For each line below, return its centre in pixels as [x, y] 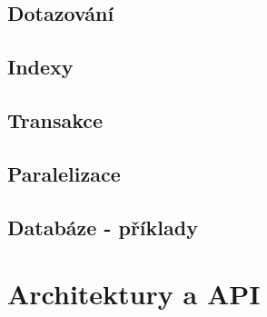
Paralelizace [64, 173]
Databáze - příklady [103, 227]
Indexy [40, 67]
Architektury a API [134, 294]
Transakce [55, 119]
